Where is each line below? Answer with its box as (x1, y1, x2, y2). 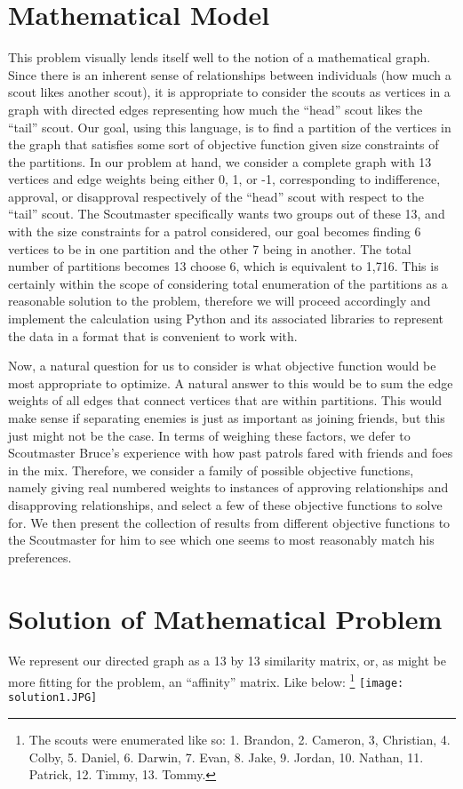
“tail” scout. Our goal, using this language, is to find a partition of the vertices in (8, 117, 451, 136)
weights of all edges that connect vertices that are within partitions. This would (8, 391, 443, 410)
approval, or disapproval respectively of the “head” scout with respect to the (8, 187, 424, 205)
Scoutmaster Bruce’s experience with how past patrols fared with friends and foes (8, 443, 453, 462)
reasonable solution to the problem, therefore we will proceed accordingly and (8, 291, 431, 310)
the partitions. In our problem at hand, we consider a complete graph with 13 (8, 152, 432, 171)
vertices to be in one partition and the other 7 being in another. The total (8, 239, 411, 258)
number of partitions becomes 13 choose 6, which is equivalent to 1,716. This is (8, 257, 439, 275)
